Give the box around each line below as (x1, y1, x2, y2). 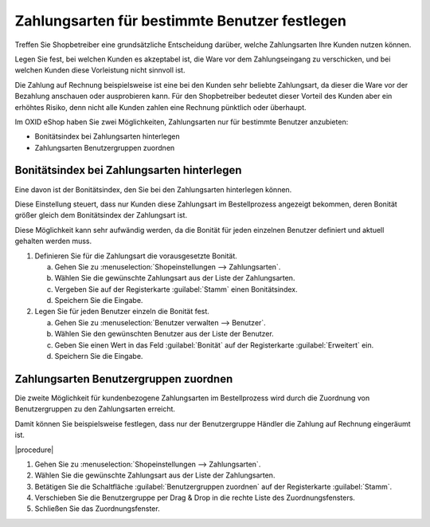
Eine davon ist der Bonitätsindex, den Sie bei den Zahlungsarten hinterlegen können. (14, 184, 292, 195)
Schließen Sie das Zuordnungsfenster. (34, 504, 160, 513)
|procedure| (14, 445, 54, 454)
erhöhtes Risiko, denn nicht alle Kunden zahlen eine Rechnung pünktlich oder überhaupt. (14, 102, 307, 112)
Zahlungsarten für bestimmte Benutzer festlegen (14, 12, 346, 29)
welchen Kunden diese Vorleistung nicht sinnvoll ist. (14, 65, 186, 75)
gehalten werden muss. (14, 236, 92, 246)
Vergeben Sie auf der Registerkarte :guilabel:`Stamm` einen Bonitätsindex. (54, 284, 298, 294)
